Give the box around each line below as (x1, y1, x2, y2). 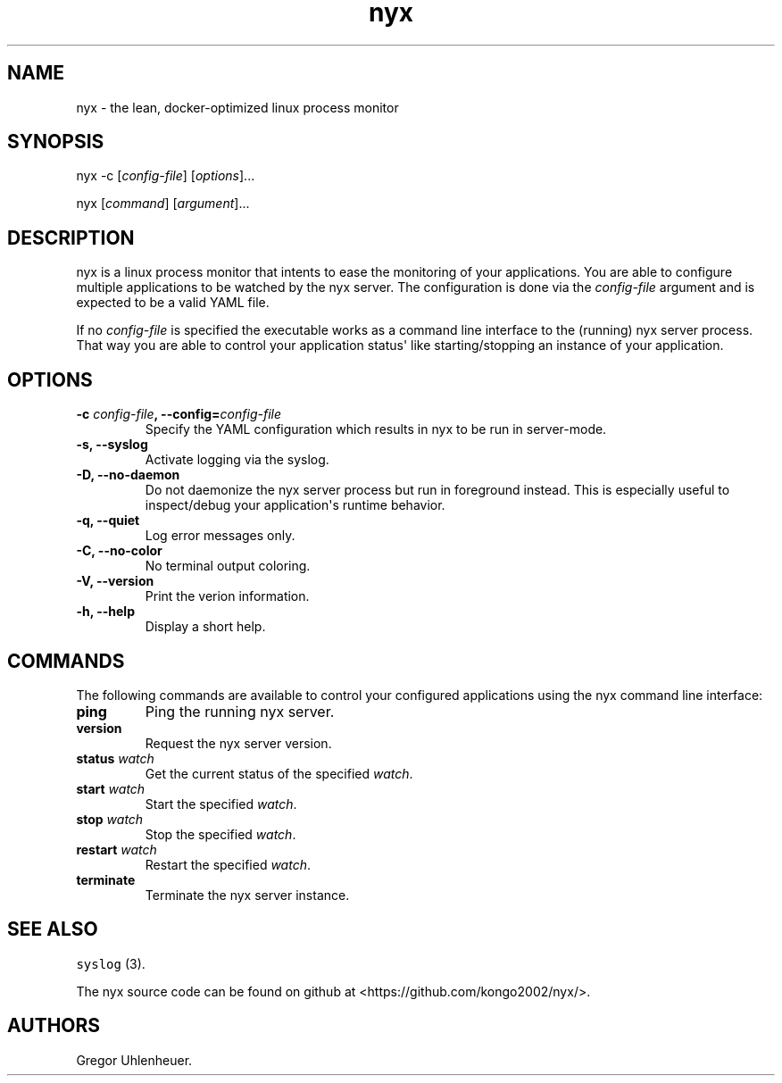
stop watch (76, 811, 144, 827)
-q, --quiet (76, 512, 140, 529)
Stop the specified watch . (145, 826, 296, 842)
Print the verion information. (145, 588, 310, 604)
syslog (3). (76, 955, 146, 971)
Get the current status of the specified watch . (145, 765, 413, 781)
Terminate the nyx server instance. (145, 887, 350, 903)
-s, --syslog (76, 437, 148, 453)
